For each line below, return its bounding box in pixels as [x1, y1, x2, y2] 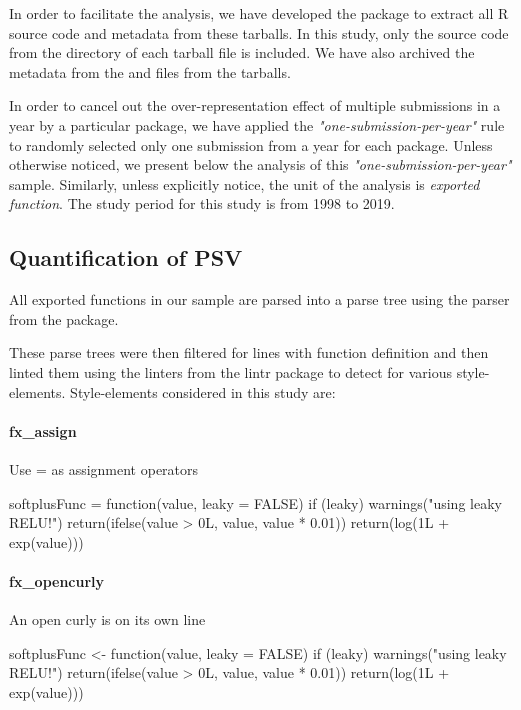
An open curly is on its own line [9, 609, 206, 630]
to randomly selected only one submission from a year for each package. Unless [9, 134, 493, 155]
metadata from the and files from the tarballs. [9, 61, 291, 82]
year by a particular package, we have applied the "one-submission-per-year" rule [9, 114, 505, 135]
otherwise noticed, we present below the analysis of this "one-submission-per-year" [9, 154, 512, 175]
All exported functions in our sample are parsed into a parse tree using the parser [9, 289, 510, 310]
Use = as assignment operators [9, 458, 199, 479]
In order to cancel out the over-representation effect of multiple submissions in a [9, 95, 501, 116]
